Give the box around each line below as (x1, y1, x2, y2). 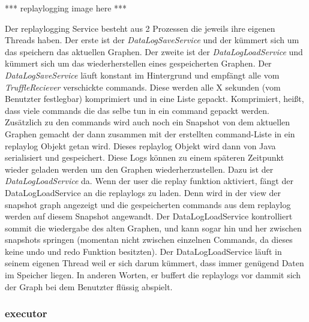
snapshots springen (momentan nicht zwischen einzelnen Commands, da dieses (5, 233, 293, 246)
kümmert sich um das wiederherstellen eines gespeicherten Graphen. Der (5, 57, 272, 70)
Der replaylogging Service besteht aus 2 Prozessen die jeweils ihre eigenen (5, 22, 275, 34)
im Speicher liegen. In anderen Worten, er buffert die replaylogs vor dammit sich (5, 269, 301, 281)
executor (5, 306, 47, 321)
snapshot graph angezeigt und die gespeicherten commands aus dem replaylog (5, 198, 291, 210)
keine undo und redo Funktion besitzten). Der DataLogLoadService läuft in (5, 245, 282, 257)
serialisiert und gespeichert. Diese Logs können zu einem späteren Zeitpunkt (5, 151, 284, 164)
